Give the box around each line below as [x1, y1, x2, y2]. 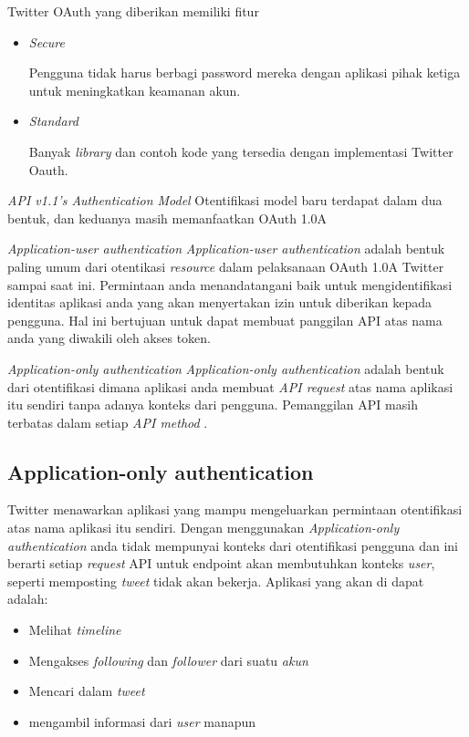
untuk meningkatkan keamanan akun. [28, 80, 241, 99]
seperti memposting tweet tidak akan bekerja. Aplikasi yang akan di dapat [7, 571, 424, 590]
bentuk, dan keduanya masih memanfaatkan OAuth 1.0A [7, 208, 328, 227]
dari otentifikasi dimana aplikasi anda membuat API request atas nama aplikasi [7, 377, 453, 396]
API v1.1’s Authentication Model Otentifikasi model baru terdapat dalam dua [7, 191, 443, 210]
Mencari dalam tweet [28, 681, 145, 701]
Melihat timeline [28, 620, 121, 639]
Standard [28, 111, 78, 130]
